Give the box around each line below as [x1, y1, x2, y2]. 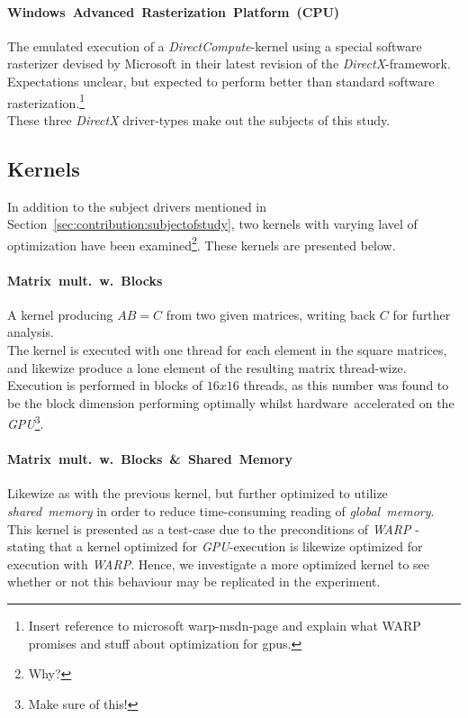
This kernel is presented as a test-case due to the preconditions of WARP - [7, 519, 419, 538]
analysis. [7, 323, 54, 341]
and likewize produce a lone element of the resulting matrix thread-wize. [7, 358, 407, 377]
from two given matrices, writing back [166, 304, 376, 323]
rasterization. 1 [7, 90, 85, 112]
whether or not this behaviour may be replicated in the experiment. [7, 572, 381, 591]
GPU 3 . [7, 412, 44, 433]
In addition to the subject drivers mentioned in [7, 196, 267, 215]
